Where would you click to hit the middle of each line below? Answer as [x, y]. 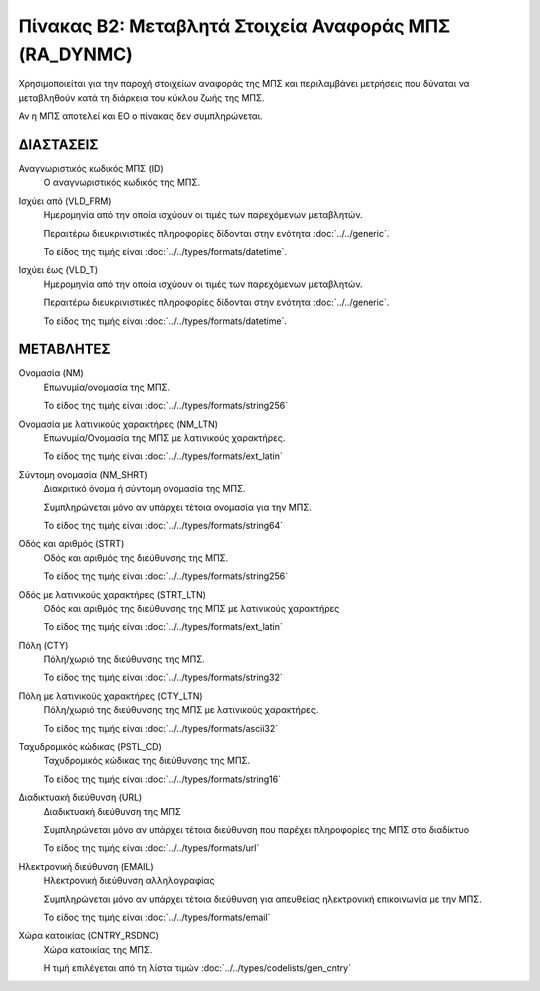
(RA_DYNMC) [76, 54]
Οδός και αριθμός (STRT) [71, 544]
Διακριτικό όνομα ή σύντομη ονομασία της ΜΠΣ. [144, 489]
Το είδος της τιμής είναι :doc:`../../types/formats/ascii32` [161, 728]
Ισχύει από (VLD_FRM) [65, 201]
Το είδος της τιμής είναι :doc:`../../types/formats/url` [151, 848]
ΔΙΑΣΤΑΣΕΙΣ [58, 144]
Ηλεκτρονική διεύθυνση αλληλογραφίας [129, 881]
